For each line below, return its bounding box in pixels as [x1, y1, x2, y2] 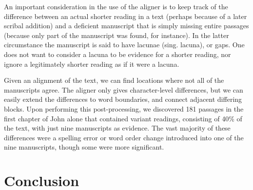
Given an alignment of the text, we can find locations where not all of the [4, 75, 224, 85]
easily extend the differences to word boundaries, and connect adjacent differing [4, 94, 242, 104]
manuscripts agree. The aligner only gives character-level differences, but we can [4, 84, 243, 95]
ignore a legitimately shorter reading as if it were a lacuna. [4, 58, 179, 69]
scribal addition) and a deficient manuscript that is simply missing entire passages [4, 20, 249, 31]
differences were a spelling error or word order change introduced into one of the [4, 132, 244, 142]
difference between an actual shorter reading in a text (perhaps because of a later [4, 11, 247, 21]
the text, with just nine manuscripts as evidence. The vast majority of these [4, 123, 231, 133]
